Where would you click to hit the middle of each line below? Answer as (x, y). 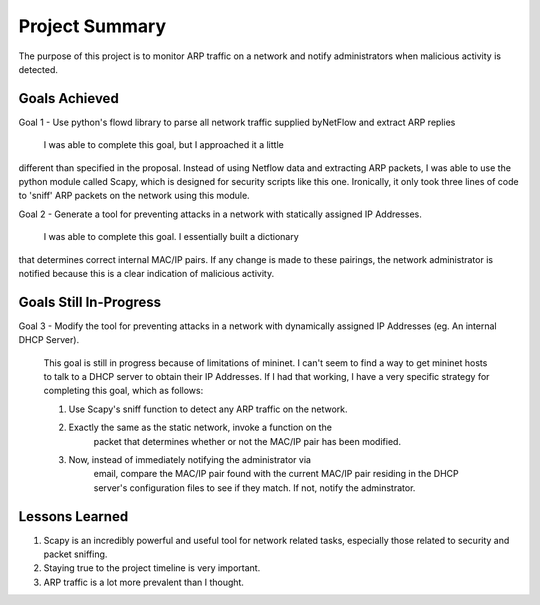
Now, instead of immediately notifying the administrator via (190, 459)
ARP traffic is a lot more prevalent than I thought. (144, 582)
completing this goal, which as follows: (123, 391)
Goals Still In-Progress (90, 301)
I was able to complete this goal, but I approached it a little (163, 145)
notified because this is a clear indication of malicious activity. (146, 273)
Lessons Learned (73, 516)
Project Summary (92, 26)
